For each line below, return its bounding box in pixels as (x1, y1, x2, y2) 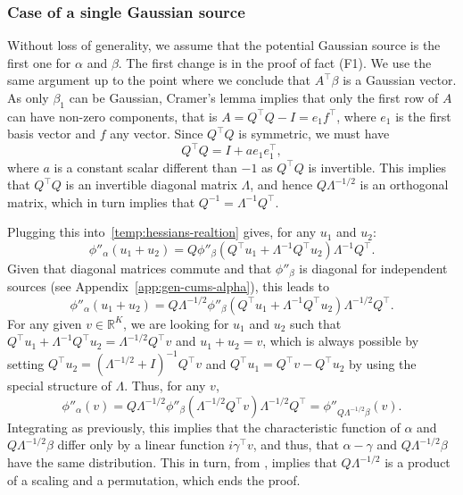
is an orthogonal (360, 175, 449, 194)
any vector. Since (110, 124, 203, 143)
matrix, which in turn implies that (7, 192, 195, 211)
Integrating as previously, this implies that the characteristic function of (7, 417, 401, 436)
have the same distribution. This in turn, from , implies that (7, 453, 337, 472)
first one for (7, 53, 71, 71)
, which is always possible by (262, 331, 419, 350)
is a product (384, 453, 451, 472)
